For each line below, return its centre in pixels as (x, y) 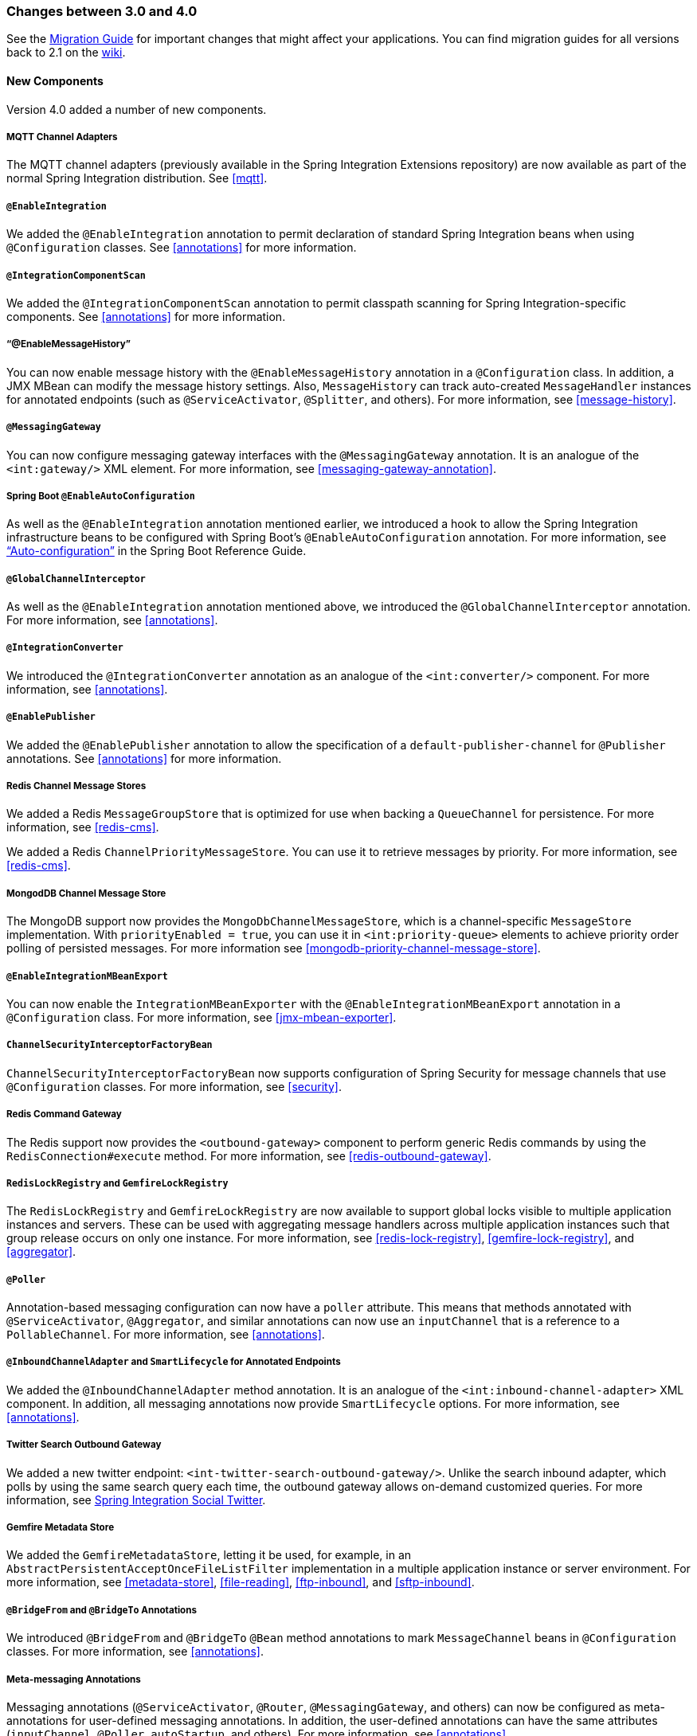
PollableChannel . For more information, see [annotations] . (166, 1335)
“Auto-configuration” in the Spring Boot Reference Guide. (157, 551)
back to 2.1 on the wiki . (66, 53)
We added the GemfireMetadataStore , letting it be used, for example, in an (209, 1555)
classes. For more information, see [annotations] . (135, 1652)
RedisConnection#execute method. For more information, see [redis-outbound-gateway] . (249, 1155)
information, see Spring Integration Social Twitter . (136, 1499)
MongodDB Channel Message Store (86, 893)
